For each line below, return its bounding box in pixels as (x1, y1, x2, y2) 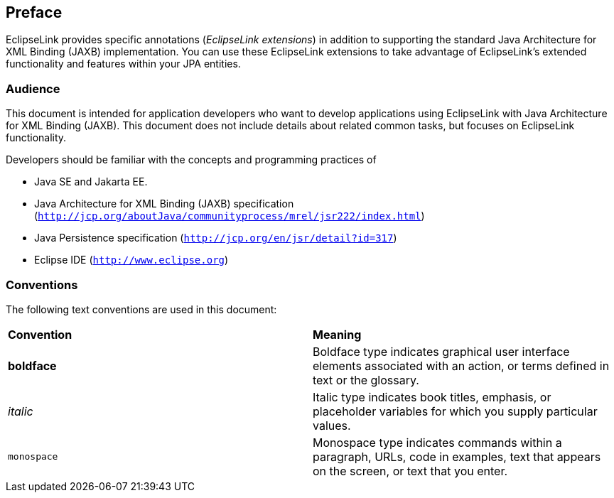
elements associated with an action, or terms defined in (313, 358, 610, 373)
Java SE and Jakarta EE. (34, 175, 148, 188)
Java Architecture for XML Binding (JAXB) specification (34, 197, 294, 210)
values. (313, 418, 351, 433)
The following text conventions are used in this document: (6, 303, 277, 315)
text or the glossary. (313, 372, 419, 387)
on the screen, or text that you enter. (313, 463, 508, 478)
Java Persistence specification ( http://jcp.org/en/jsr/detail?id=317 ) (34, 232, 397, 244)
